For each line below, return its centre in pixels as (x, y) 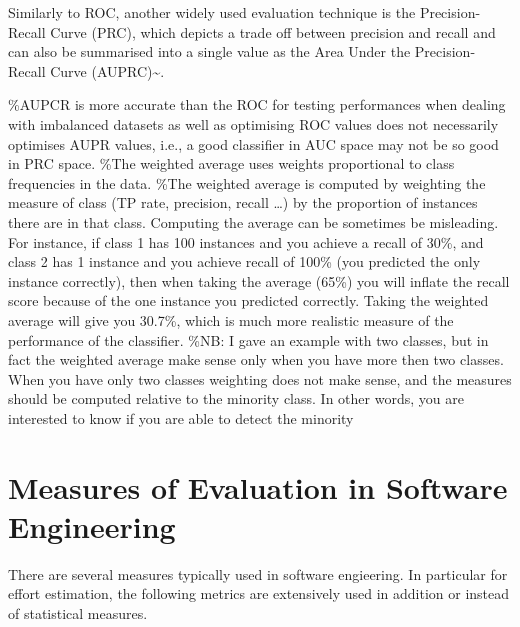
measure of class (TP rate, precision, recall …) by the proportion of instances (243, 202)
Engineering (92, 525)
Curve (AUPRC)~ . (107, 70)
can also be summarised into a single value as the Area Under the (209, 51)
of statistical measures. (78, 612)
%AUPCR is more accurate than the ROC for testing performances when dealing (257, 104)
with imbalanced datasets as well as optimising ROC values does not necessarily (253, 123)
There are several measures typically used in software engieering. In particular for (258, 573)
